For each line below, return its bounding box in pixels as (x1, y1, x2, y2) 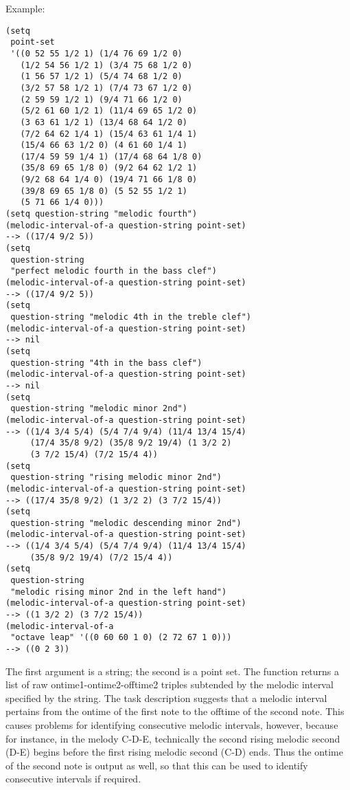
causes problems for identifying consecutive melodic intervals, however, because (5, 718, 338, 732)
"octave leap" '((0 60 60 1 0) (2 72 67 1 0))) (10, 633, 232, 643)
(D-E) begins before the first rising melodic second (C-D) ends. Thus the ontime (5, 745, 343, 759)
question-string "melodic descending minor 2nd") (10, 518, 242, 528)
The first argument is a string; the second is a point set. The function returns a (5, 663, 340, 678)
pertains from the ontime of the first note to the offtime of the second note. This (5, 704, 345, 718)
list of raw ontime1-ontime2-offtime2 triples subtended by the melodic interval (5, 677, 334, 692)
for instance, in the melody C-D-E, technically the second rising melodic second (5, 731, 340, 745)
